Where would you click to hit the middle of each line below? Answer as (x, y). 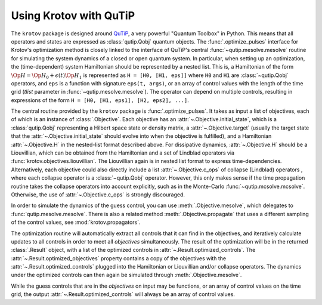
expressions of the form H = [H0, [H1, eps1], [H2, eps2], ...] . (100, 100)
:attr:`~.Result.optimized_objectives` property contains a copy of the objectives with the (119, 258)
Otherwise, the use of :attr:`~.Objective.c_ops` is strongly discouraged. (98, 195)
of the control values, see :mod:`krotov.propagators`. (76, 222)
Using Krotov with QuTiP (73, 16)
